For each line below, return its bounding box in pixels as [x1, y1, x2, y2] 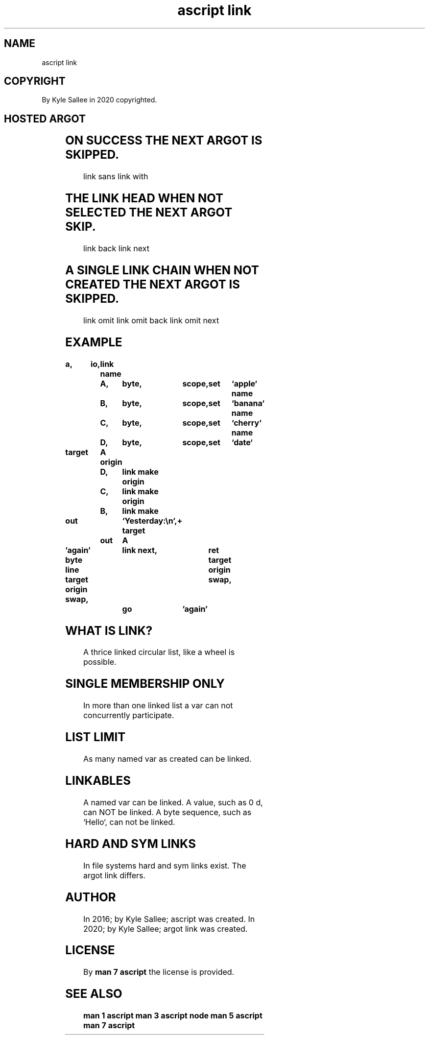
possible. [83, 657, 117, 667]
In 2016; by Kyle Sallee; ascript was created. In [83, 914, 255, 924]
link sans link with [83, 171, 148, 182]
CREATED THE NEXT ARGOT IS [65, 277, 240, 291]
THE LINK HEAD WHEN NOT [65, 191, 223, 206]
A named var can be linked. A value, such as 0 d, [83, 797, 263, 807]
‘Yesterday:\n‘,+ [122, 515, 183, 526]
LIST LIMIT [65, 730, 126, 745]
